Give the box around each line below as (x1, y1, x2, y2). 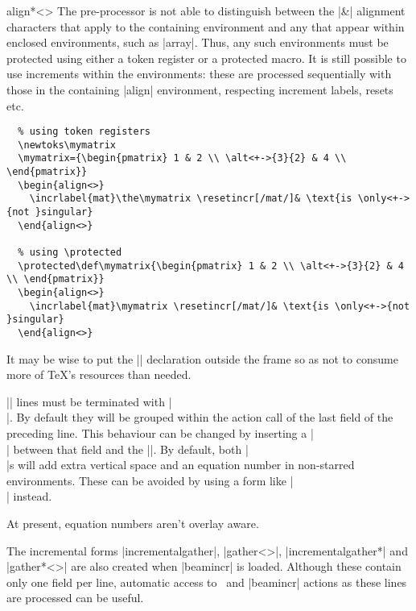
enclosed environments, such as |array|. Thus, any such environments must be (6, 34, 389, 51)
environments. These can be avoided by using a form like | (6, 472, 294, 488)
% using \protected (18, 247, 122, 259)
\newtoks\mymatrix (18, 139, 117, 151)
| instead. (6, 488, 52, 505)
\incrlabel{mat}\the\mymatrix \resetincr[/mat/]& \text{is (29, 193, 352, 205)
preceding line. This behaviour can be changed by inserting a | (6, 425, 314, 442)
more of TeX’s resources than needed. (6, 366, 192, 383)
